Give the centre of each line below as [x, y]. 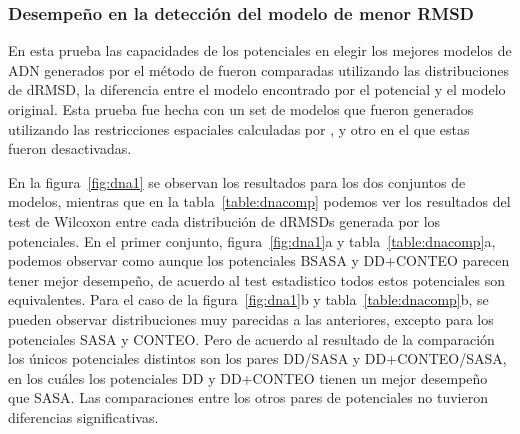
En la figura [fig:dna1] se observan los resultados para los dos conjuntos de [237, 181]
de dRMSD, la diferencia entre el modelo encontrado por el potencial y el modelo [257, 89]
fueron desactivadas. [70, 148]
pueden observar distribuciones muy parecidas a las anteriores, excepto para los [251, 318]
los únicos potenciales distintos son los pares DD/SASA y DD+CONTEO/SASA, [257, 358]
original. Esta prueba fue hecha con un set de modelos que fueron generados [241, 109]
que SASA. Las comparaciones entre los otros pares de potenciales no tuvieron [248, 397]
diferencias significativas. [83, 416]
